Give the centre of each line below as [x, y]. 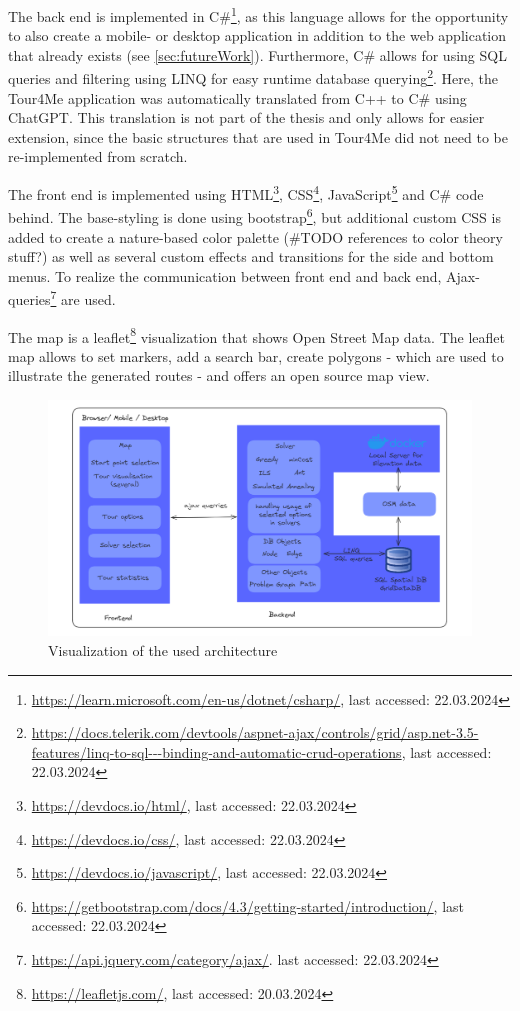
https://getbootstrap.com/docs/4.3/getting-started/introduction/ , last [248, 905]
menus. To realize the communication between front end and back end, [225, 275]
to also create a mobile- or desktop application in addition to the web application [257, 35]
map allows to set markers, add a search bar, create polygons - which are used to [256, 355]
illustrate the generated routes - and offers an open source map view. [219, 375]
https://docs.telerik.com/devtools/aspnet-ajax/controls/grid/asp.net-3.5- [255, 732]
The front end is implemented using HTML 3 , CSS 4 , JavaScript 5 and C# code [246, 192]
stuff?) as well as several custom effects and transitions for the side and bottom [251, 256]
